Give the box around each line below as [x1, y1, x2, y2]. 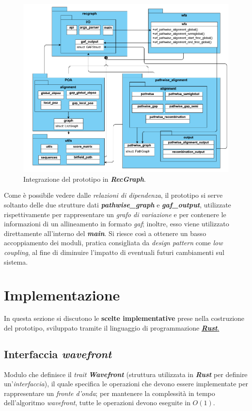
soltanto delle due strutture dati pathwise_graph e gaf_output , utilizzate [4, 200, 231, 209]
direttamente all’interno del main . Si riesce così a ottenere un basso [4, 228, 206, 238]
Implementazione [4, 285, 120, 305]
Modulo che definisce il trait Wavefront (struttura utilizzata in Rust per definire [4, 369, 248, 379]
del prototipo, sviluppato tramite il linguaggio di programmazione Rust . [4, 322, 220, 332]
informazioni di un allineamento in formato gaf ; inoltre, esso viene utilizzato [4, 219, 229, 229]
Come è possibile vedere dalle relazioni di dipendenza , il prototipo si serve [4, 190, 223, 200]
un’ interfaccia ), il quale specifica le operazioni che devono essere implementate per [4, 379, 248, 389]
